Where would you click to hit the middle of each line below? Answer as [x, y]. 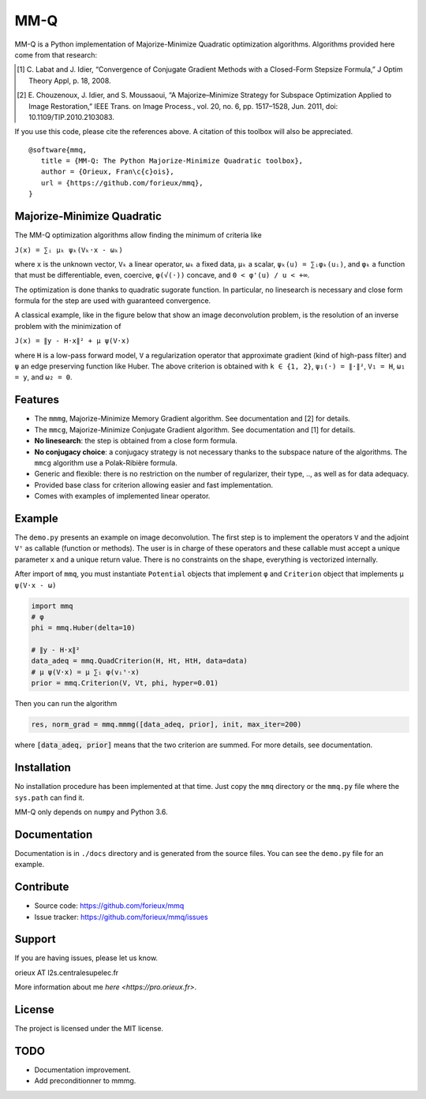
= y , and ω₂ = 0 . [43, 377]
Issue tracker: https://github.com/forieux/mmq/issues [121, 917]
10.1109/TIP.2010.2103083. [71, 117]
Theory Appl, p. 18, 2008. [70, 80]
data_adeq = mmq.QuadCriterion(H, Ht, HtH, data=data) [139, 661]
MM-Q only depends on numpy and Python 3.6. [92, 812]
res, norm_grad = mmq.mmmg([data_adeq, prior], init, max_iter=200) [166, 725]
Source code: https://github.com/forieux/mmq [109, 906]
